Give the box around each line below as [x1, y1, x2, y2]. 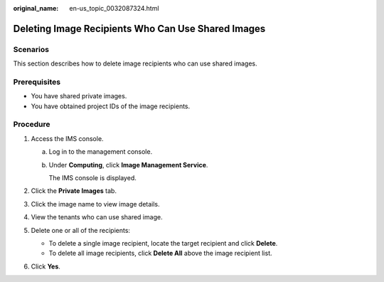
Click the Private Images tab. [31, 187, 117, 195]
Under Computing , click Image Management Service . [48, 160, 208, 169]
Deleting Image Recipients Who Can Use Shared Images [13, 22, 266, 35]
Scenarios [13, 44, 50, 54]
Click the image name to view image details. [31, 199, 160, 208]
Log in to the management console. [48, 147, 153, 156]
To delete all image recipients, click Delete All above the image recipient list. [48, 249, 272, 258]
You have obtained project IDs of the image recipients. [31, 102, 191, 110]
